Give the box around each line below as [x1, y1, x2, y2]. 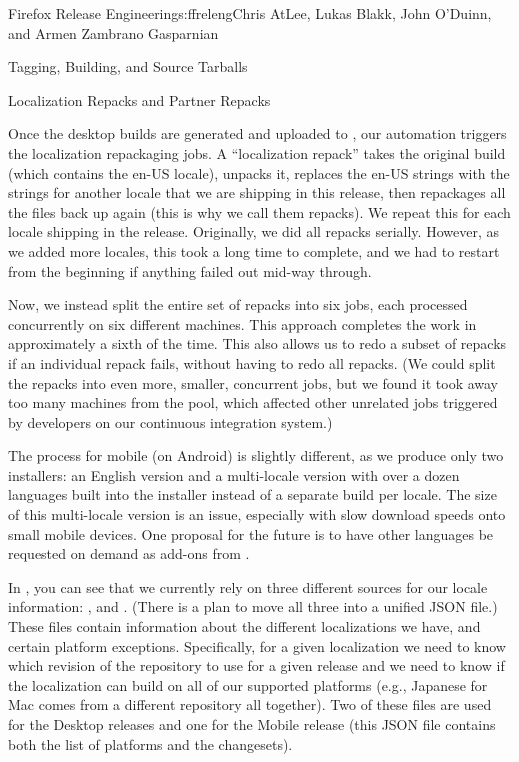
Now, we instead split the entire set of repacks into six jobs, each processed [8, 294, 468, 315]
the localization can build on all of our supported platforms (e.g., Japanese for [8, 674, 488, 695]
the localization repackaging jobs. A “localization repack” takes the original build [8, 142, 506, 163]
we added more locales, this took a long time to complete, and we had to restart [8, 240, 500, 261]
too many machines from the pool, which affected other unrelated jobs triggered [8, 392, 498, 413]
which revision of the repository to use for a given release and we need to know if [8, 655, 505, 676]
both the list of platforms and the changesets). [8, 733, 293, 754]
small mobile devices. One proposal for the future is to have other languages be [8, 523, 494, 544]
